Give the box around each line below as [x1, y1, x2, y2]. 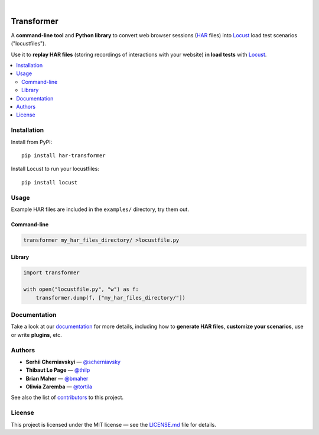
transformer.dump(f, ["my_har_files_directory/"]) [35, 294, 185, 301]
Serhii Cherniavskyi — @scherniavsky [25, 358, 121, 365]
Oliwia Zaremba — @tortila [25, 383, 93, 390]
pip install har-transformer [21, 152, 106, 159]
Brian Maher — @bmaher [25, 375, 89, 382]
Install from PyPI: [11, 138, 53, 145]
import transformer [23, 270, 80, 276]
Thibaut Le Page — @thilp [25, 366, 90, 374]
